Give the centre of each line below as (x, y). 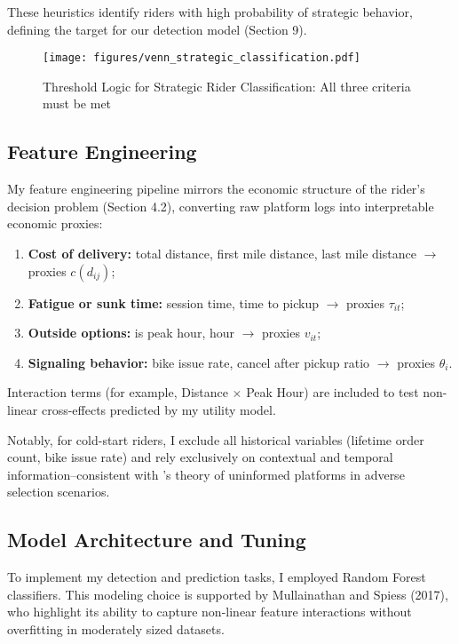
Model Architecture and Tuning (157, 540)
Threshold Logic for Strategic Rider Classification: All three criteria (227, 86)
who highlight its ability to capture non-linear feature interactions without (210, 612)
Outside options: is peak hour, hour (131, 333)
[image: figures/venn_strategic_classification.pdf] (202, 58)
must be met (77, 103)
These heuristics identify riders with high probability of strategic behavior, (210, 12)
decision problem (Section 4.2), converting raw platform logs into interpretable (221, 206)
